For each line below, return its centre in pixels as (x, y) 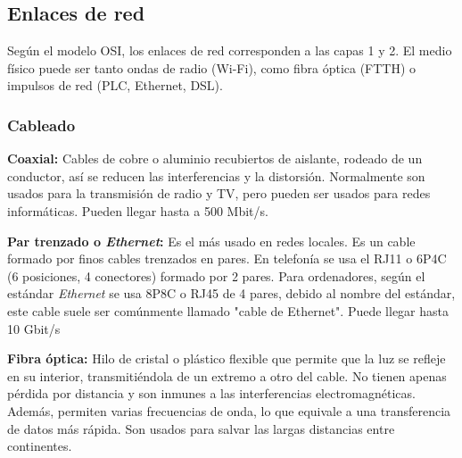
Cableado (41, 125)
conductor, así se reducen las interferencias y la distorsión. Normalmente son (216, 175)
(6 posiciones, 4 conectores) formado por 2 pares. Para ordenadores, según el (216, 275)
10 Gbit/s (34, 328)
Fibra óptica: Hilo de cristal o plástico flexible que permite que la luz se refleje (227, 358)
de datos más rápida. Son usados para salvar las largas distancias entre (201, 428)
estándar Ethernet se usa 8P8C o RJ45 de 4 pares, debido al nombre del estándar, (231, 293)
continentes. (40, 446)
